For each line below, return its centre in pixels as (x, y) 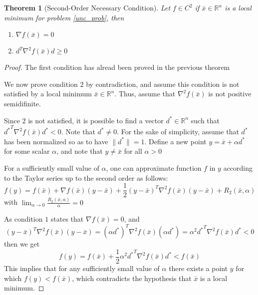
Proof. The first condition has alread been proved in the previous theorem (117, 67)
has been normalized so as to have (56, 141)
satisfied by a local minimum (48, 94)
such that (205, 120)
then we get (22, 244)
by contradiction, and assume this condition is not (163, 84)
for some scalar (27, 151)
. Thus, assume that (145, 94)
